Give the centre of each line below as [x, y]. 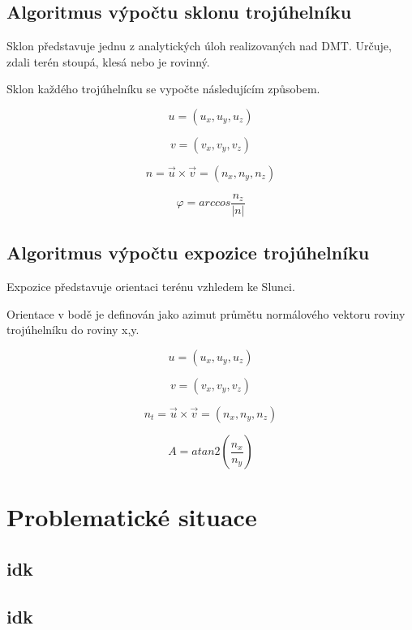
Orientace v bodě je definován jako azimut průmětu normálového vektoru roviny [206, 313]
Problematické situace [132, 517]
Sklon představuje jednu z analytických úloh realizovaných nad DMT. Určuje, [199, 46]
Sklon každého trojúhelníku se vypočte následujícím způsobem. [163, 89]
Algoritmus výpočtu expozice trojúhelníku [188, 253]
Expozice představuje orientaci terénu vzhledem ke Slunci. [151, 287]
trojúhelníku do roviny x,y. [73, 330]
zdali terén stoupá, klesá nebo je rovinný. [108, 61]
